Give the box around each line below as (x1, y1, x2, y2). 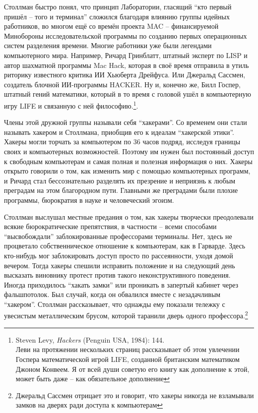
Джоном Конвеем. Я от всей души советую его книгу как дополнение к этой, (15, 363, 250, 374)
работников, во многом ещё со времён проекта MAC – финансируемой (4, 21, 219, 31)
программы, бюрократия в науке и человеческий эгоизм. (4, 194, 174, 205)
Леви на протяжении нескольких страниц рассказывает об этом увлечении (15, 344, 240, 354)
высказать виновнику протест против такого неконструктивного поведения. (4, 270, 231, 280)
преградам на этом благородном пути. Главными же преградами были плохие (4, 185, 238, 195)
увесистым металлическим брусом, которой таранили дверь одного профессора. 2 (4, 309, 248, 321)
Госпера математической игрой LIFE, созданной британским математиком (15, 354, 240, 364)
